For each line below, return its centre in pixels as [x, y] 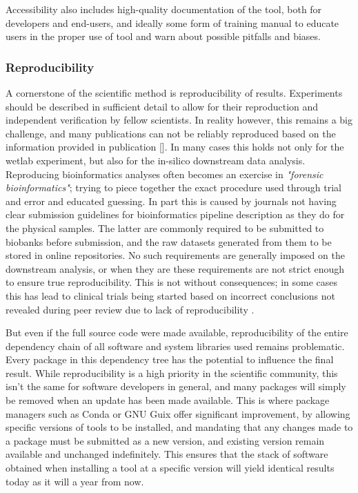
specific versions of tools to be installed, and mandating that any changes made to [179, 427]
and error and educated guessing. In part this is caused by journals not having [171, 201]
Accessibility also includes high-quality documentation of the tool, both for [164, 9]
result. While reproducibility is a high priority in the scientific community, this [172, 373]
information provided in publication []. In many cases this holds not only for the [175, 147]
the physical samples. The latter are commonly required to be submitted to [165, 228]
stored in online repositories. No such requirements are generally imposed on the [175, 255]
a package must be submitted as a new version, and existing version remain [165, 440]
